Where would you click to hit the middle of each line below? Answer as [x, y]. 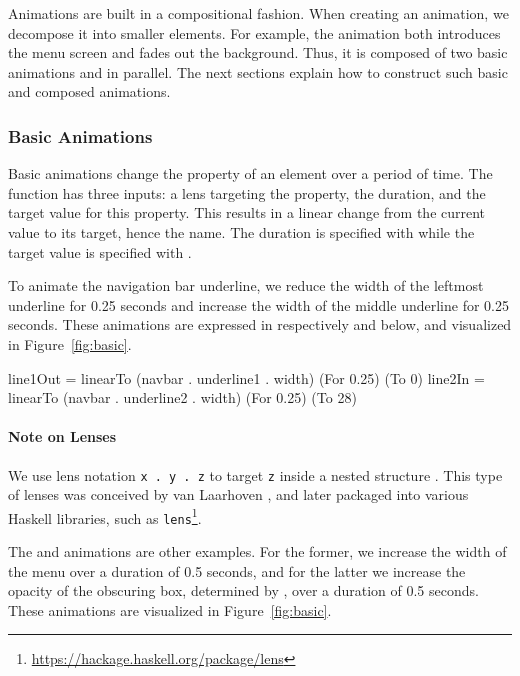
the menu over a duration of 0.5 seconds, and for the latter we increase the [237, 570]
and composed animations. [89, 91]
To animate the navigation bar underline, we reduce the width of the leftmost [246, 285]
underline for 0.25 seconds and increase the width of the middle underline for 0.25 [258, 304]
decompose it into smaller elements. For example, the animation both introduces [254, 32]
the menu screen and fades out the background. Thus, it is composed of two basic [258, 52]
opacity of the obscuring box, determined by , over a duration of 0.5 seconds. [243, 590]
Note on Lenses [62, 436]
